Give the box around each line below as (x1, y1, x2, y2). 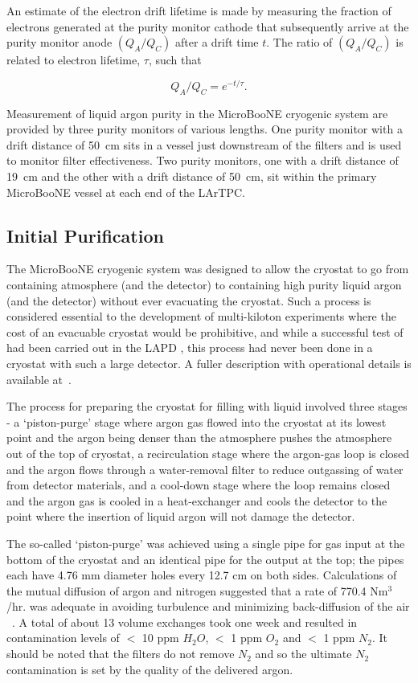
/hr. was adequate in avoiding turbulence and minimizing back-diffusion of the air (6, 598, 410, 615)
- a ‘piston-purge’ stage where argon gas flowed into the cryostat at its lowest (6, 413, 387, 430)
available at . (6, 370, 72, 387)
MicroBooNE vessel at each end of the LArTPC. (6, 183, 245, 200)
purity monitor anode (6, 34, 113, 51)
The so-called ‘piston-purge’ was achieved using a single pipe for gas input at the (6, 534, 405, 551)
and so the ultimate (255, 645, 352, 662)
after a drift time (175, 34, 259, 51)
